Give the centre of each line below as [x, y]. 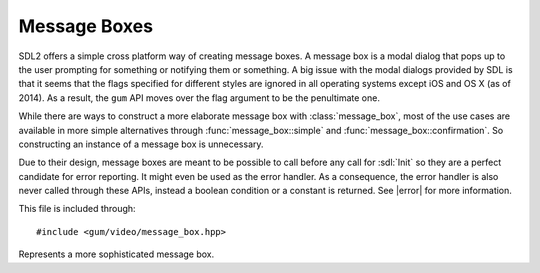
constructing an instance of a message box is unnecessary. [141, 144]
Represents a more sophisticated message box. [116, 254]
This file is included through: [77, 209]
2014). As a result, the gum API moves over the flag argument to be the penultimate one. [199, 97]
